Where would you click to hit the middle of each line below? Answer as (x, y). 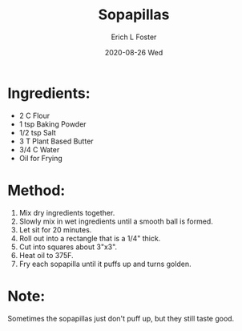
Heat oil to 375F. (46, 255)
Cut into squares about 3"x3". (68, 247)
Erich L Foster (134, 37)
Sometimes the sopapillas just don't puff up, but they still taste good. (121, 318)
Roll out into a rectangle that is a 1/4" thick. (90, 238)
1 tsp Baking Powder (52, 124)
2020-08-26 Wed (134, 52)
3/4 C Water (39, 149)
